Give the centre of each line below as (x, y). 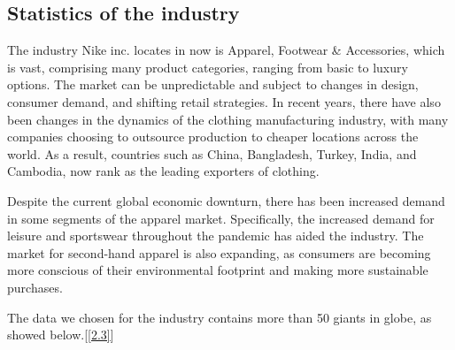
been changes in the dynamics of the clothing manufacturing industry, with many (228, 119)
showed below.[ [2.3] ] (61, 335)
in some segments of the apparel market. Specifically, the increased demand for (221, 218)
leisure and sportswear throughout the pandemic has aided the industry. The (216, 236)
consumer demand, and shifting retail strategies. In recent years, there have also (224, 101)
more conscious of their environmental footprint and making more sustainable (218, 270)
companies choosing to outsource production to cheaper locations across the (213, 137)
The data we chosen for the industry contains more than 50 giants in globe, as (220, 317)
